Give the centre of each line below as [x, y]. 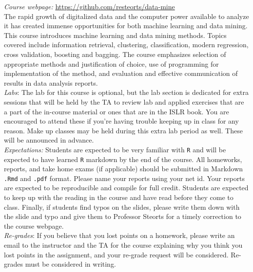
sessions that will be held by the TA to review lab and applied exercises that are [124, 101]
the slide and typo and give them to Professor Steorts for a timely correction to [123, 216]
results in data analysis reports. [51, 82]
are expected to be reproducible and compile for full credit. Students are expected [126, 188]
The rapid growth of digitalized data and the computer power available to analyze [126, 16]
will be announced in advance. [49, 140]
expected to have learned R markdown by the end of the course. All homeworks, [123, 159]
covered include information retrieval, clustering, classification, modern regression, [126, 45]
